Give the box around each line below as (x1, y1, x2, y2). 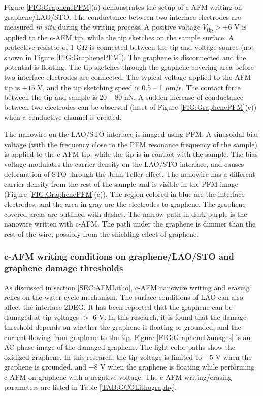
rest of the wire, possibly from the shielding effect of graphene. (4, 228, 199, 239)
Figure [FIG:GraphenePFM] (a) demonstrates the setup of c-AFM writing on (4, 2, 242, 12)
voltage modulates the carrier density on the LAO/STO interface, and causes (4, 158, 244, 169)
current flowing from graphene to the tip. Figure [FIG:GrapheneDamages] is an (4, 331, 251, 342)
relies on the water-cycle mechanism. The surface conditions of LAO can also (4, 292, 243, 302)
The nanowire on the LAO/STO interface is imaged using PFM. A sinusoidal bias (4, 128, 259, 139)
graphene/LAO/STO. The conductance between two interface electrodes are (4, 11, 241, 22)
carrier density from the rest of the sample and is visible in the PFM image (4, 178, 239, 189)
